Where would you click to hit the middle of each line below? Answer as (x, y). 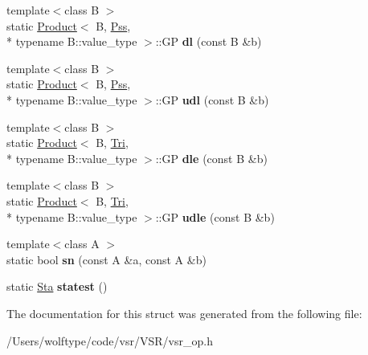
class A (82, 244)
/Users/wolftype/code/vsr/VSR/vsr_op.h (110, 340)
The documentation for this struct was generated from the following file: (184, 313)
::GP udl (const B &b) (212, 99)
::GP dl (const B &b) (209, 41)
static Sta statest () (57, 286)
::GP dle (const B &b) (211, 158)
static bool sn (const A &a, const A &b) (106, 259)
